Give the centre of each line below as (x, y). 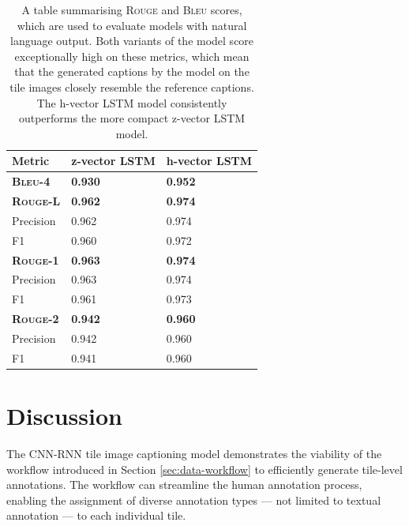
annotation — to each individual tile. (96, 515)
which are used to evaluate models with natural (132, 25)
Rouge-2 (36, 319)
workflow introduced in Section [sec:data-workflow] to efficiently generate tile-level (204, 469)
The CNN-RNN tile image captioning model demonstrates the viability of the (194, 453)
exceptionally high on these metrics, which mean (132, 56)
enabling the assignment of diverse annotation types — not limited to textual (194, 500)
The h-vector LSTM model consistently (132, 102)
